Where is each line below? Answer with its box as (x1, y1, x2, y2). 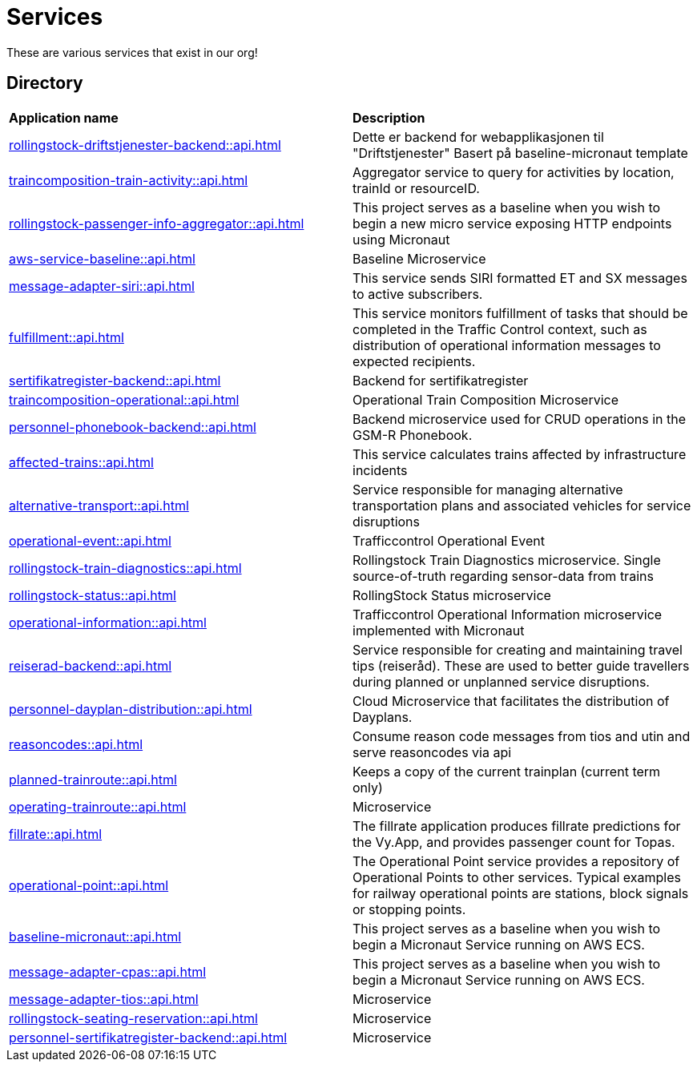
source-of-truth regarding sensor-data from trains (353, 567, 654, 584)
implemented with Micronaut (353, 622, 525, 639)
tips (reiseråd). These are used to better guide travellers (353, 657, 690, 674)
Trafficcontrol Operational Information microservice (353, 606, 663, 623)
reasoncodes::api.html (9, 736, 143, 752)
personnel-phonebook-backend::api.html (9, 418, 256, 435)
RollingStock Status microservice (353, 586, 551, 603)
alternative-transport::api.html (9, 497, 189, 514)
